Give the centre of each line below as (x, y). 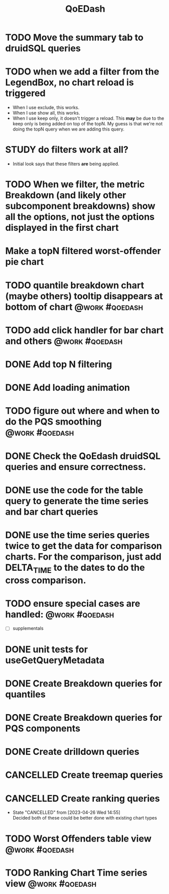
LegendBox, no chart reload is (70, 83)
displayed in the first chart (62, 228)
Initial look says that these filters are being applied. (66, 164)
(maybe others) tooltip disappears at (84, 296)
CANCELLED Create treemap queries (84, 775)
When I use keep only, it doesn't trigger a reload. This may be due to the (88, 118)
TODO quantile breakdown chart (75, 285)
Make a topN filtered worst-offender (83, 251)
